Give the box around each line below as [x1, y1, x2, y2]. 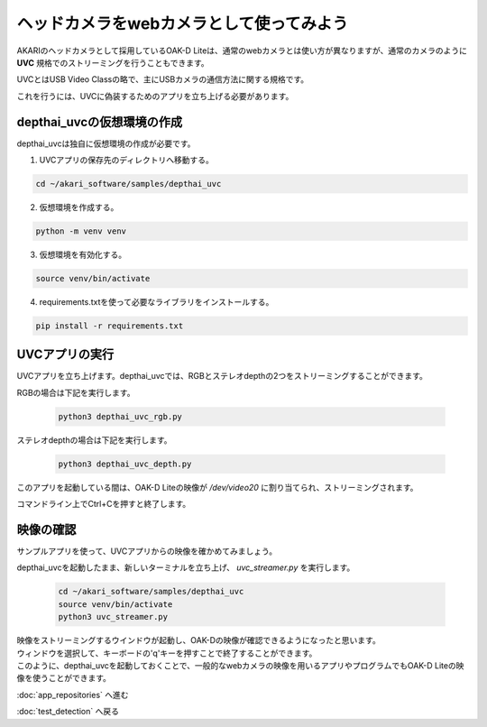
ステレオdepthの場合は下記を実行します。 [16, 434, 172, 446]
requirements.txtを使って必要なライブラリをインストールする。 [39, 296, 274, 307]
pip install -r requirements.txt [35, 320, 184, 331]
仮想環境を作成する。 [39, 201, 119, 212]
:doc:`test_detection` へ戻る [16, 706, 119, 717]
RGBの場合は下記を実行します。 [16, 387, 135, 398]
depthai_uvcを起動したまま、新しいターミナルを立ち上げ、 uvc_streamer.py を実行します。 [16, 562, 355, 573]
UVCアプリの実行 [16, 347, 115, 363]
